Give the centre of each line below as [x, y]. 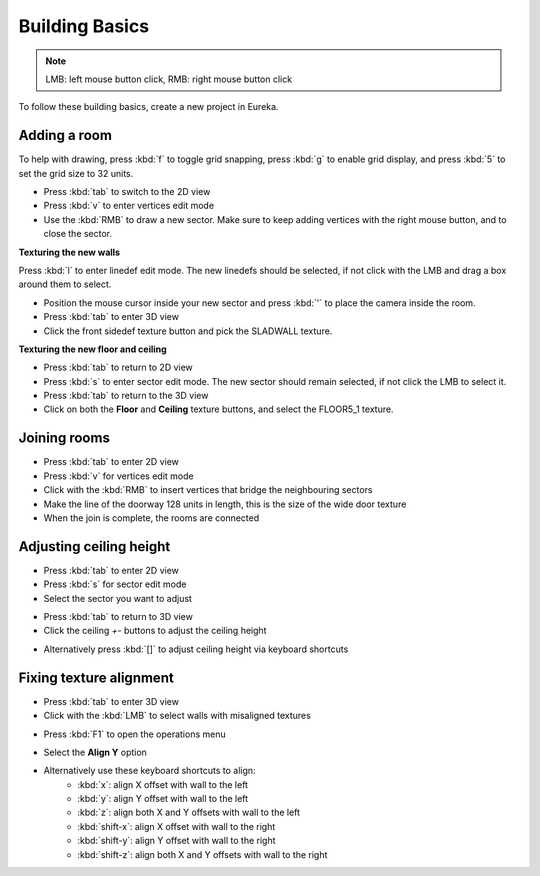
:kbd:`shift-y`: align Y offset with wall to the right [176, 841]
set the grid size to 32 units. [76, 173]
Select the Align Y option [95, 752]
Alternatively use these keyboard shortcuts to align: [149, 771]
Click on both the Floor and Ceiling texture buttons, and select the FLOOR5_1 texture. [218, 409]
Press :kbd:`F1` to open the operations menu [134, 734]
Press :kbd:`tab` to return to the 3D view [126, 396]
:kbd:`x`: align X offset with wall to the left [163, 784]
